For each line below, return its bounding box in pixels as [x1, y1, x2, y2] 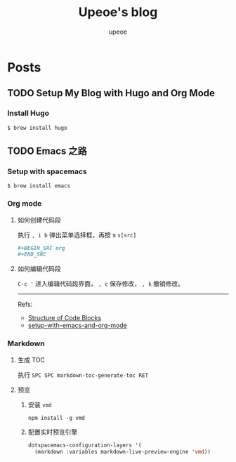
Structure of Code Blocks [27, 314, 102, 322]
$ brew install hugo [7, 124, 68, 131]
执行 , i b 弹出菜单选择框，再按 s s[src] [17, 230, 137, 239]
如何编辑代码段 [17, 265, 61, 273]
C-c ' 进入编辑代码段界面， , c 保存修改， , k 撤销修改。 [17, 279, 185, 288]
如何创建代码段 [17, 216, 61, 224]
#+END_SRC [17, 251, 47, 258]
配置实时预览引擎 [27, 428, 78, 436]
